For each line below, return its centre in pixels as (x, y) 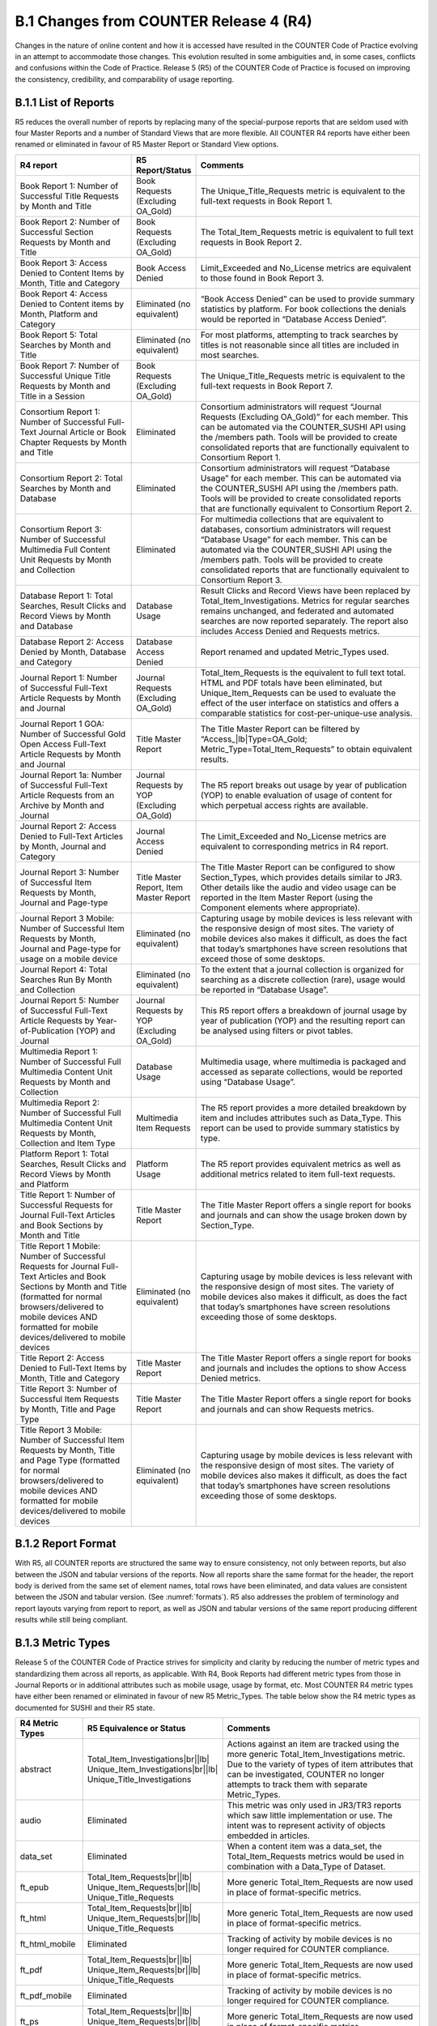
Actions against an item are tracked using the (313, 1744)
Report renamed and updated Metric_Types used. (295, 652)
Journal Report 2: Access (68, 826)
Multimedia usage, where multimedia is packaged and (303, 1062)
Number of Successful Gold (73, 733)
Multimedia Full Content (65, 549)
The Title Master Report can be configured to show (298, 867)
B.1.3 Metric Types (63, 1643)
